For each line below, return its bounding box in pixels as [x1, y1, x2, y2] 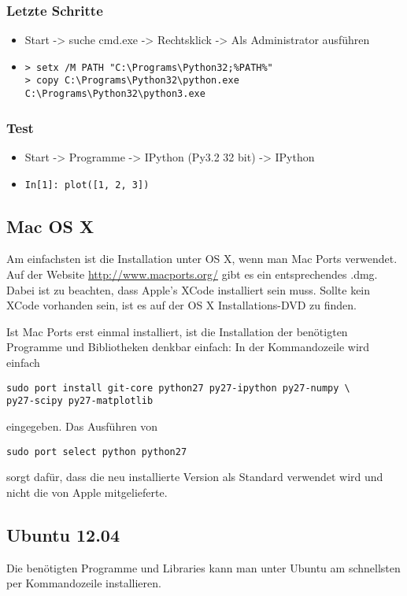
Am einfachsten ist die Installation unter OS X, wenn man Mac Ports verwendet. [6, 250, 398, 267]
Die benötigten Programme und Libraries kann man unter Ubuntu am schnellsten [6, 559, 401, 576]
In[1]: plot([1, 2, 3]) [24, 179, 150, 191]
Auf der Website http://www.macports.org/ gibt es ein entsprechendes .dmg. [6, 266, 378, 283]
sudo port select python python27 [6, 446, 187, 457]
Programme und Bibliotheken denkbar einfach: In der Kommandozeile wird [6, 339, 370, 355]
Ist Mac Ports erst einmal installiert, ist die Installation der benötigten [6, 323, 348, 339]
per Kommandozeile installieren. [6, 575, 161, 591]
